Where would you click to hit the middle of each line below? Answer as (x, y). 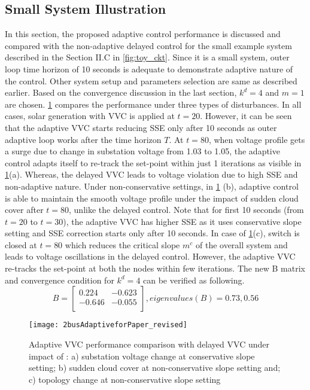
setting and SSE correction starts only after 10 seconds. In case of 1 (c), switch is (152, 233)
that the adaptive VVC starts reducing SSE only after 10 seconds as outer (141, 127)
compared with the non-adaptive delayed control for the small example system (148, 45)
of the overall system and (241, 244)
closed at (21, 244)
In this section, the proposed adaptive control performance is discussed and (143, 34)
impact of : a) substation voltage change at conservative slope (142, 356)
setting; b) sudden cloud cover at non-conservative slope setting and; (155, 368)
